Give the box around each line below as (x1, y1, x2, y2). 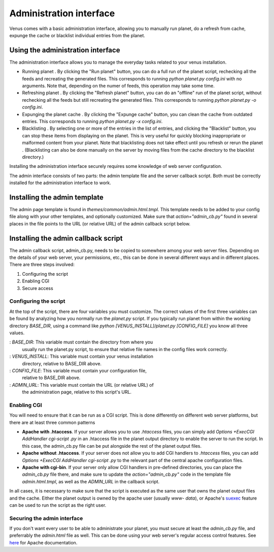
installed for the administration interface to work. (9, 180, 112, 186)
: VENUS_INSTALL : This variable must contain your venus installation (9, 354, 153, 360)
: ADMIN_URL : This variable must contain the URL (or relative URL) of (9, 382, 154, 388)
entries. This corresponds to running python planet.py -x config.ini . (22, 118, 163, 124)
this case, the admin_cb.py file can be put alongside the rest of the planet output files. (22, 443, 202, 449)
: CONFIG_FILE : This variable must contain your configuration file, (9, 367, 147, 373)
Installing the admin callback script (9, 234, 123, 243)
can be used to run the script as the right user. (9, 502, 107, 508)
